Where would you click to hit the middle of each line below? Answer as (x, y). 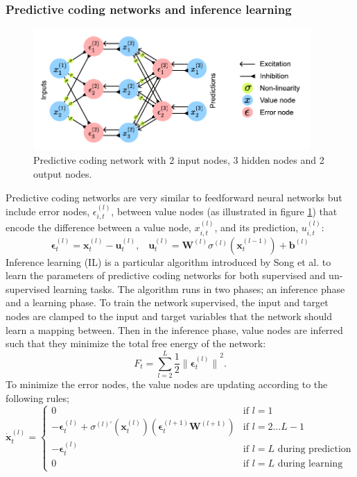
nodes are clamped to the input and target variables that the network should (169, 316)
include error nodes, (48, 211)
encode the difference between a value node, (98, 227)
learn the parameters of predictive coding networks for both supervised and (166, 275)
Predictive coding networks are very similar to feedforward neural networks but (174, 197)
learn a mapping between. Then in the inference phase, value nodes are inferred (174, 329)
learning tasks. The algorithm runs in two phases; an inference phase (199, 288)
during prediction (314, 450)
